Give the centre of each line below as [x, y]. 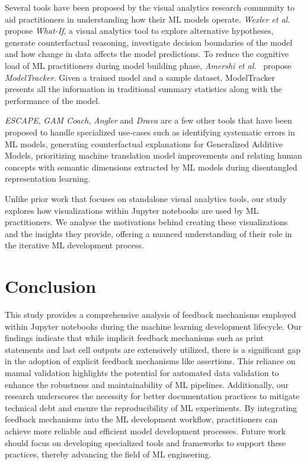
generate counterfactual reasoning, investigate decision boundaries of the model [149, 42]
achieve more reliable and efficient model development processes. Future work [145, 430]
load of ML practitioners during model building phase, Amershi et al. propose [148, 65]
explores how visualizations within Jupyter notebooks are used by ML [132, 210]
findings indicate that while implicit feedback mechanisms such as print [134, 338]
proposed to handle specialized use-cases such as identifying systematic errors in [150, 132]
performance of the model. [53, 100]
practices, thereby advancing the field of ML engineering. [108, 454]
